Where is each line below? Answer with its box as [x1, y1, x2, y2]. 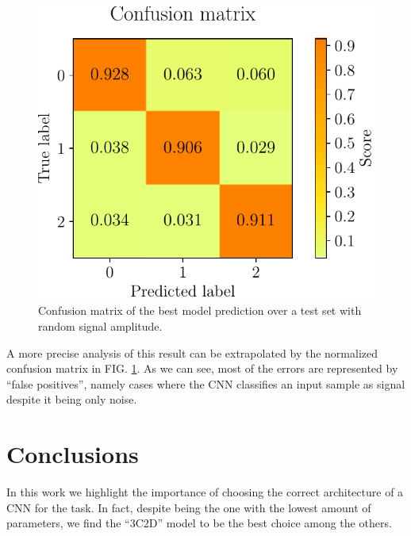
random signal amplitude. [38, 317, 163, 334]
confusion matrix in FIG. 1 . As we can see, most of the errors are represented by [6, 360, 398, 377]
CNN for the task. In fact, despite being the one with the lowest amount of [6, 499, 371, 515]
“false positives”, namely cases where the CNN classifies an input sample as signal [6, 375, 405, 392]
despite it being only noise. [6, 391, 137, 408]
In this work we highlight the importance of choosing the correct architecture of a [6, 484, 404, 500]
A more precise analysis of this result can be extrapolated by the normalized [6, 344, 378, 361]
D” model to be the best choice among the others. [148, 515, 392, 531]
